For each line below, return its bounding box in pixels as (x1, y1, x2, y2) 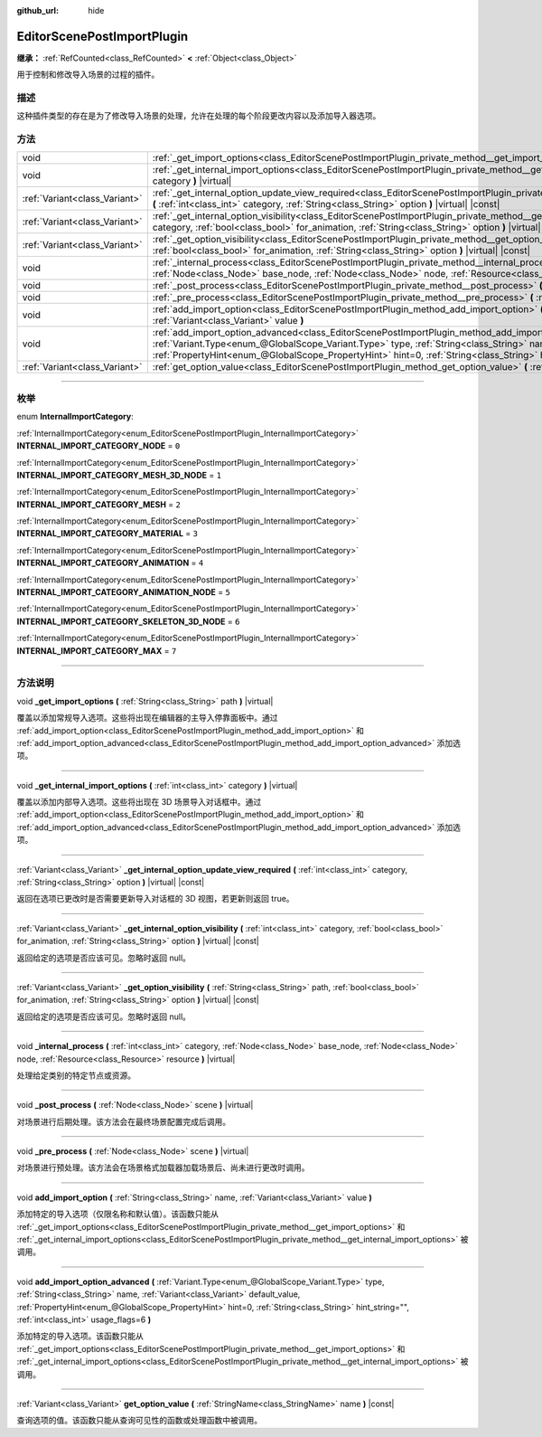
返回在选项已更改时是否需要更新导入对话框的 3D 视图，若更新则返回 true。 (16, 893, 294, 904)
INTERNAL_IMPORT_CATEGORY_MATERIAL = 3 (16, 528, 199, 539)
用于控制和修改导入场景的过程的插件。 (16, 69, 160, 80)
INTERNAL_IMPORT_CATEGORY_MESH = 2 (16, 498, 181, 510)
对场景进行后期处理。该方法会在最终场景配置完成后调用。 (16, 1116, 230, 1127)
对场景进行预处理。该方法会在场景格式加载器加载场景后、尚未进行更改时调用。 (16, 1162, 310, 1173)
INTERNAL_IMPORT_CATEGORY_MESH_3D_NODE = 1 (16, 469, 221, 480)
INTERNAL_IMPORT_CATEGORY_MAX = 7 (16, 645, 177, 656)
